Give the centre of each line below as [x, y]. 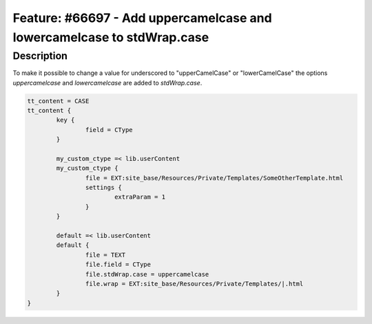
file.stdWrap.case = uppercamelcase [147, 274]
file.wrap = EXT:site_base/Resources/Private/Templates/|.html [194, 283]
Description [40, 56]
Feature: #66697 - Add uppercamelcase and [142, 18]
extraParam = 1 [139, 197]
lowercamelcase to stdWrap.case [111, 37]
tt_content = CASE [58, 101]
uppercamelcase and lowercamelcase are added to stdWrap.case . [107, 83]
